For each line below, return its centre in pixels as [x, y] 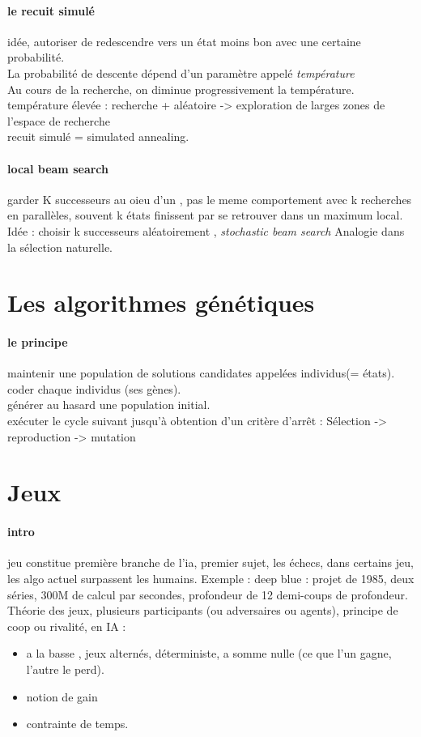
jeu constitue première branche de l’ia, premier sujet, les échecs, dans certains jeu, [210, 562]
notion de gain [62, 696]
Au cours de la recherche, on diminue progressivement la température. [181, 89]
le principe [38, 342]
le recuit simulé [51, 10]
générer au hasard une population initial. [109, 405]
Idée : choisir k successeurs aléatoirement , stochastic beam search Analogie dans [206, 230]
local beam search [58, 168]
